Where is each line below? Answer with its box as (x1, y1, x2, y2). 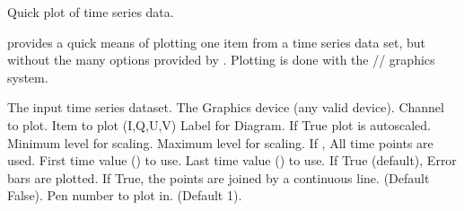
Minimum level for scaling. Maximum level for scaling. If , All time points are (7, 133, 433, 152)
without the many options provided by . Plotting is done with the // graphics (7, 50, 435, 69)
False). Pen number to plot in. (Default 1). (7, 186, 242, 205)
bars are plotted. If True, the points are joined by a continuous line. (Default (7, 168, 430, 187)
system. (7, 67, 48, 86)
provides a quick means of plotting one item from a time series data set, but (7, 32, 425, 51)
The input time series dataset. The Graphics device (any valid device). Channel (7, 98, 444, 117)
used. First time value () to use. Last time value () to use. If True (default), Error (7, 151, 457, 170)
